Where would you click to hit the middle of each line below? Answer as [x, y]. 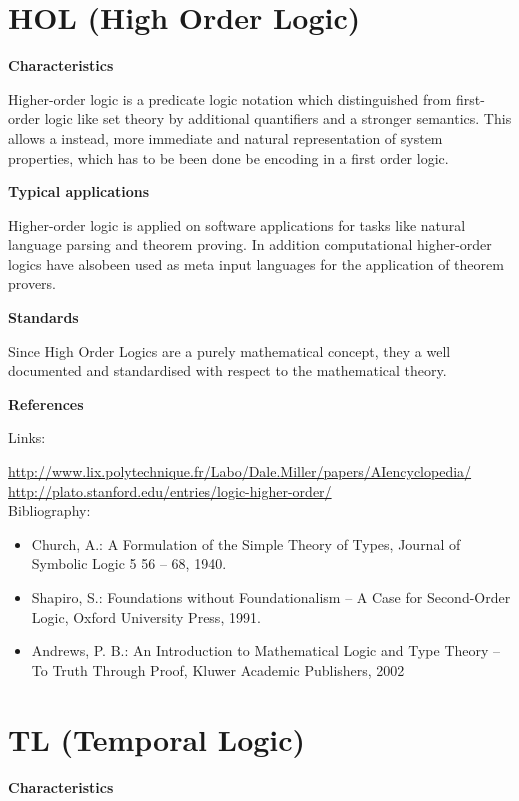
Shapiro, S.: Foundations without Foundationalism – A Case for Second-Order [271, 597]
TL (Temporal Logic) [157, 738]
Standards [43, 317]
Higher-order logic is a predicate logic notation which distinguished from [230, 98]
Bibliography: [49, 510]
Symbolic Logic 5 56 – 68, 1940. [129, 563]
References [46, 403]
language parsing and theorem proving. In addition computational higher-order [250, 244]
